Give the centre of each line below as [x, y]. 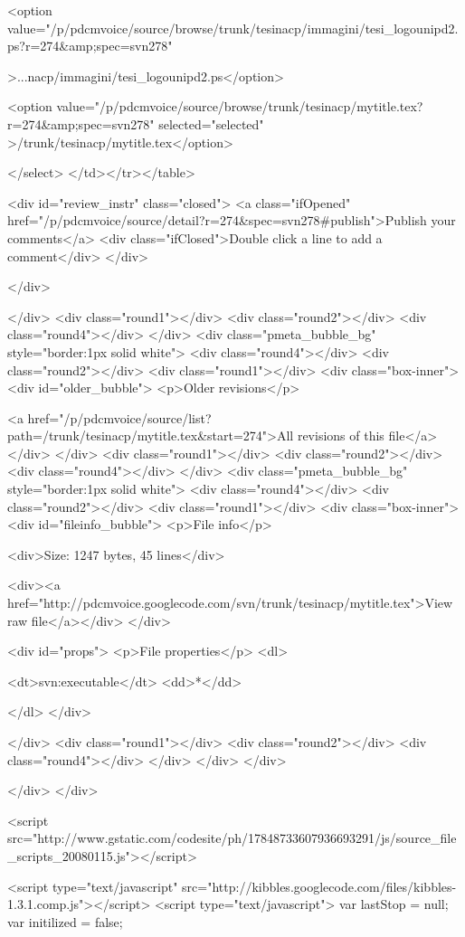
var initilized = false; [65, 921]
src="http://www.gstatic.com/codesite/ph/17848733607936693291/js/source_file [232, 838]
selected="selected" [211, 123]
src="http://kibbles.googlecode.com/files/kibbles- [319, 886]
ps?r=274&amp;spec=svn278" [90, 46]
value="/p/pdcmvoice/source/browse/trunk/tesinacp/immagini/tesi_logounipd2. [233, 28]
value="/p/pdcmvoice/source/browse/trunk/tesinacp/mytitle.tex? [240, 106]
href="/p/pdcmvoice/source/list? [119, 417]
